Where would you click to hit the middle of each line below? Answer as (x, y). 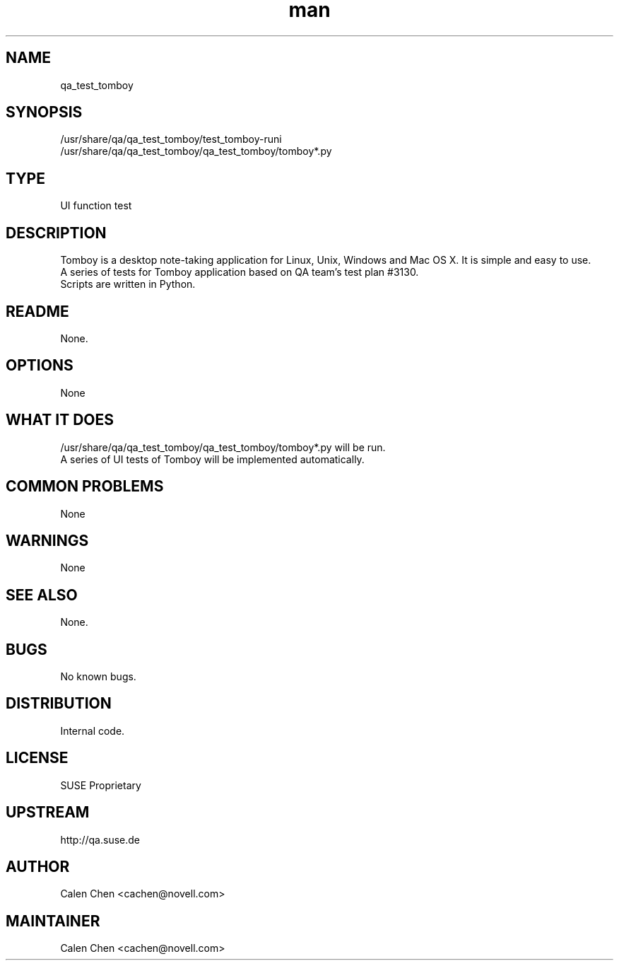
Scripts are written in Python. (128, 284)
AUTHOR (38, 866)
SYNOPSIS (44, 112)
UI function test (96, 206)
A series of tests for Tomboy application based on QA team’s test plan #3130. (240, 272)
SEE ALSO (42, 595)
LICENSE (37, 758)
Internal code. (93, 731)
